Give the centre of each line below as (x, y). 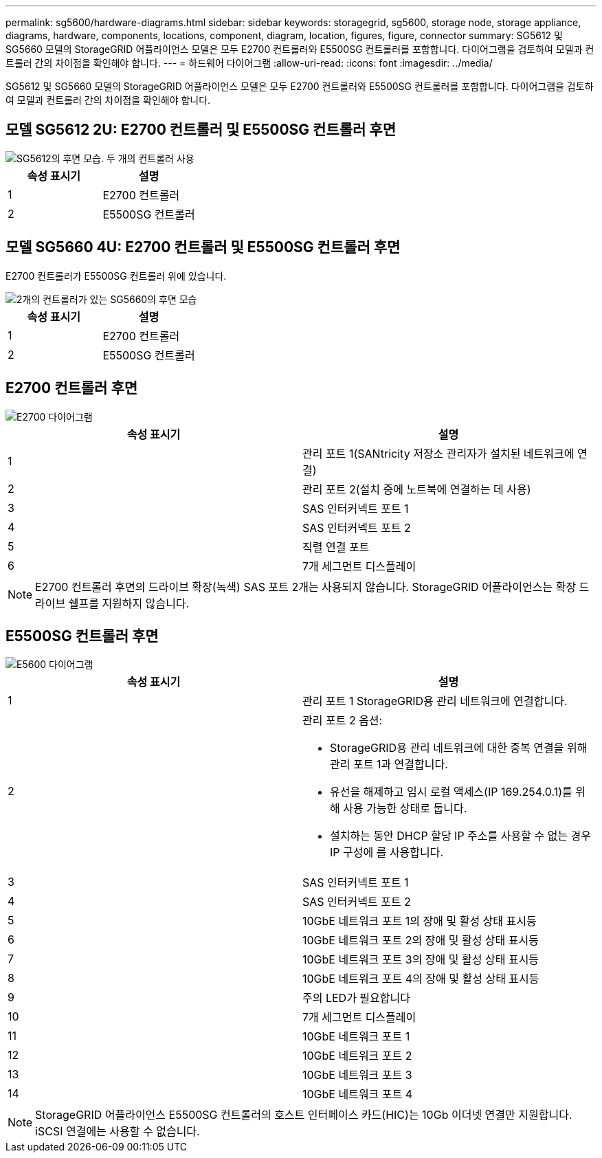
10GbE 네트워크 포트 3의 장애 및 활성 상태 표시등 (421, 960)
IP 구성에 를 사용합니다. (387, 853)
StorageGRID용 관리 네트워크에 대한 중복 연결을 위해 (459, 748)
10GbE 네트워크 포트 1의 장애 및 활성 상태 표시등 (420, 921)
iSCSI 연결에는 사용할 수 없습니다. (118, 1132)
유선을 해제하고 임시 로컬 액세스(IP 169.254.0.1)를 (451, 792)
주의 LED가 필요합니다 (356, 998)
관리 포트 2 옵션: (343, 721)
